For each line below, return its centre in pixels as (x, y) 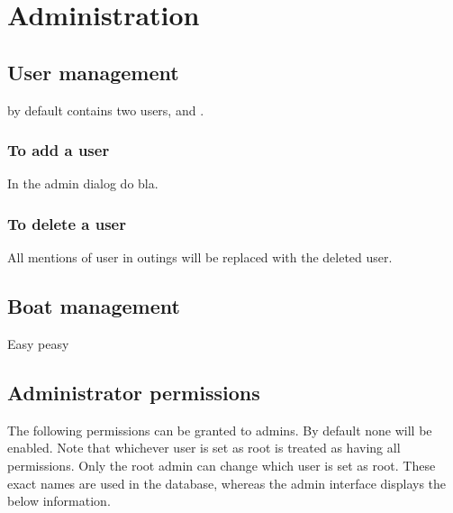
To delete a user (67, 223)
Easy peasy (38, 344)
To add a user (59, 150)
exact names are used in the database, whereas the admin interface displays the (227, 483)
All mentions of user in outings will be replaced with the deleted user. (200, 257)
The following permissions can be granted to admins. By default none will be (220, 430)
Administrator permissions (134, 392)
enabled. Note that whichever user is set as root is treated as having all (204, 448)
